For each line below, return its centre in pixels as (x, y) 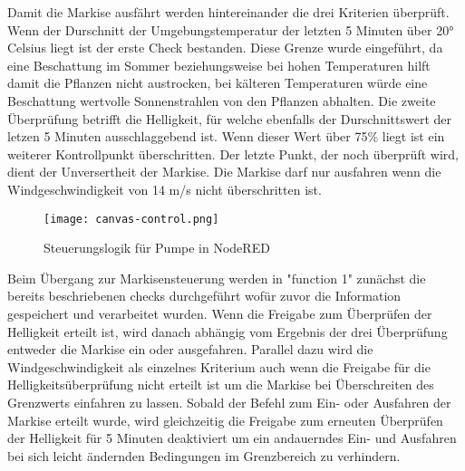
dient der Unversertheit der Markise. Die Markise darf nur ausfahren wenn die (224, 172)
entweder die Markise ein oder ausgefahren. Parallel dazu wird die (190, 349)
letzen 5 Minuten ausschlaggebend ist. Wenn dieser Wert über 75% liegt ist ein (226, 136)
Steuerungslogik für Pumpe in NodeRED (157, 248)
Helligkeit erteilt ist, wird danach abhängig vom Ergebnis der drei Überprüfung (228, 331)
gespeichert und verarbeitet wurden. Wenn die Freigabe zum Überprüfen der (220, 313)
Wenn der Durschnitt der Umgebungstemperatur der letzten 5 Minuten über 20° (231, 29)
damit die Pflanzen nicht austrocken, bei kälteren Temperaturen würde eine (218, 83)
